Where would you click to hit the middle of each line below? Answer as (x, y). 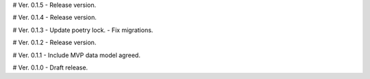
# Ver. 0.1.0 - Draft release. (50, 67)
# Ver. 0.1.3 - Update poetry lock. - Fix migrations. (83, 30)
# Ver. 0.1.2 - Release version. (54, 43)
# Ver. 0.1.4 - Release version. (55, 18)
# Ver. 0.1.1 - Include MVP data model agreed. (76, 55)
